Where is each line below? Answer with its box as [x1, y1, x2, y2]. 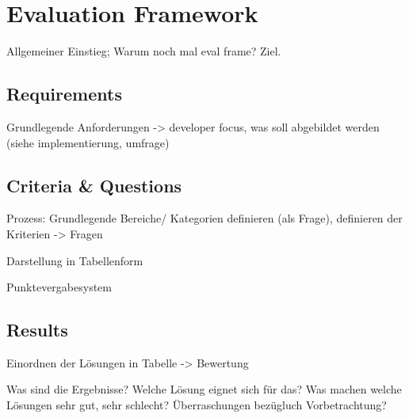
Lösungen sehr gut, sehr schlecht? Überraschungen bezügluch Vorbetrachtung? [6, 397, 387, 413]
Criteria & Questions [6, 173, 182, 197]
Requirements [6, 82, 122, 106]
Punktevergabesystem [6, 279, 112, 295]
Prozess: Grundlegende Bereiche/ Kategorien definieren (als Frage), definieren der [6, 210, 403, 226]
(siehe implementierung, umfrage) [6, 134, 170, 150]
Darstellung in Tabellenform [6, 252, 143, 268]
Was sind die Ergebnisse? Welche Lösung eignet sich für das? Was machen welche [6, 381, 402, 397]
